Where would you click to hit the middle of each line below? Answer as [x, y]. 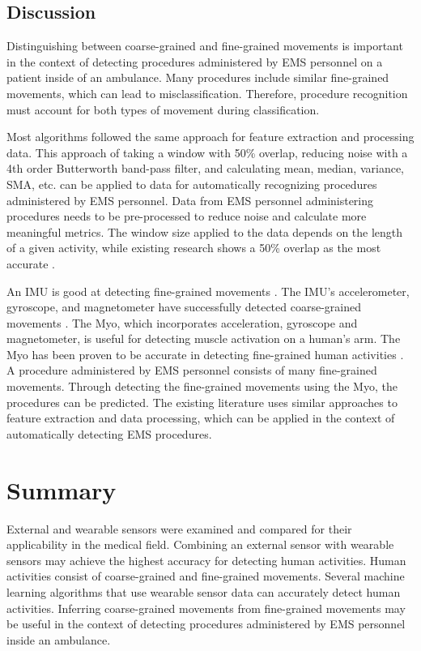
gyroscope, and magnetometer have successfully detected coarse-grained [184, 307]
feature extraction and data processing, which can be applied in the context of [201, 418]
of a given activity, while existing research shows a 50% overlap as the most [194, 248]
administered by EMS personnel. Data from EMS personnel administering [190, 200]
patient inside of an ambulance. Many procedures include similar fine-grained [198, 77]
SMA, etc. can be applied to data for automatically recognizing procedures [192, 184]
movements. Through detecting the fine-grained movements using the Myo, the [202, 386]
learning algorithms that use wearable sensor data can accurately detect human [204, 591]
